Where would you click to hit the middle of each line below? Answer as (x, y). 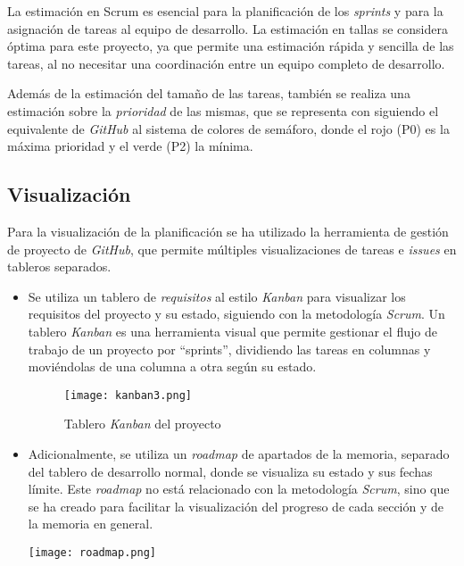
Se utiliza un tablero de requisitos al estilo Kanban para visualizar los (217, 296)
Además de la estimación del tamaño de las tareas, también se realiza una (209, 93)
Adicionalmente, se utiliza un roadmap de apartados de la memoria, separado (239, 453)
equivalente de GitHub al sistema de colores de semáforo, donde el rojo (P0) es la (228, 128)
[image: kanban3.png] (128, 395)
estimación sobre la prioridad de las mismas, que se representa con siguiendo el (223, 110)
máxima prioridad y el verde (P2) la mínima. (130, 146)
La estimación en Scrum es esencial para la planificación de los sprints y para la (225, 11)
